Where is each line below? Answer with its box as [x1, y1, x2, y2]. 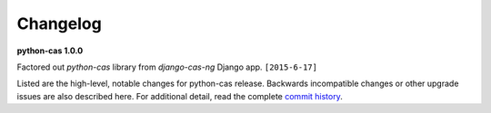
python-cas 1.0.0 [16, 45, 84, 56]
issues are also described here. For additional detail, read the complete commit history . [16, 90, 343, 101]
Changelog [16, 14, 102, 33]
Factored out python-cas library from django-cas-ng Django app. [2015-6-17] [16, 61, 318, 72]
